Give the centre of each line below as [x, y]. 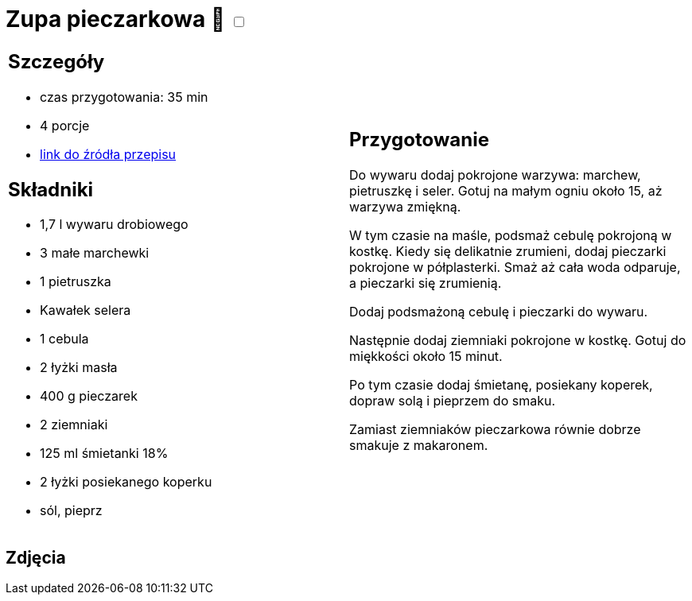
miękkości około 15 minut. [426, 357]
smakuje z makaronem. [419, 446]
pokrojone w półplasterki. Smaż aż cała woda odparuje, [515, 268]
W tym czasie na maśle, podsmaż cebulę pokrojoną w [511, 236]
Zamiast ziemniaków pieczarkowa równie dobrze [495, 430]
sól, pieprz [71, 511]
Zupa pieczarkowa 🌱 [116, 19]
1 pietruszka [76, 282]
